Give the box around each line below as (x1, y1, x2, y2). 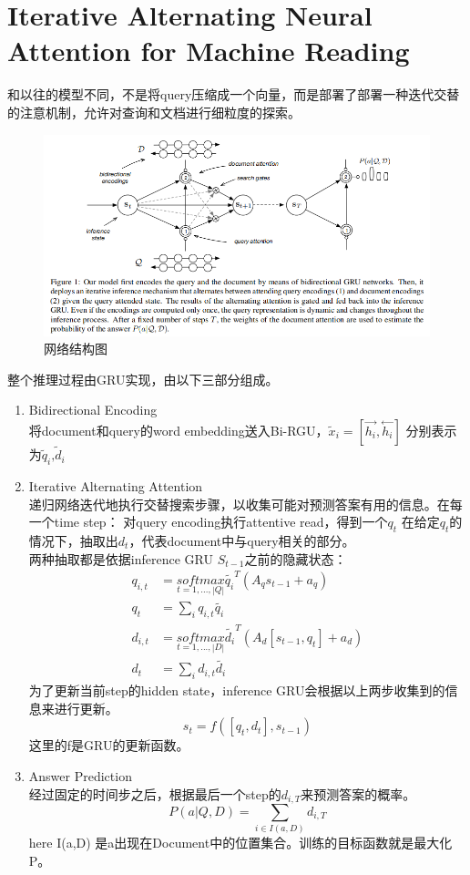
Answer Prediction (28, 766, 132, 785)
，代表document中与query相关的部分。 (128, 530, 355, 550)
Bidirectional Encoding (28, 400, 158, 419)
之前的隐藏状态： (244, 549, 347, 568)
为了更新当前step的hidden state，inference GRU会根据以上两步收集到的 (28, 681, 445, 700)
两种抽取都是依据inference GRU (28, 549, 213, 568)
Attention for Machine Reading (7, 32, 410, 69)
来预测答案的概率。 (301, 784, 416, 803)
